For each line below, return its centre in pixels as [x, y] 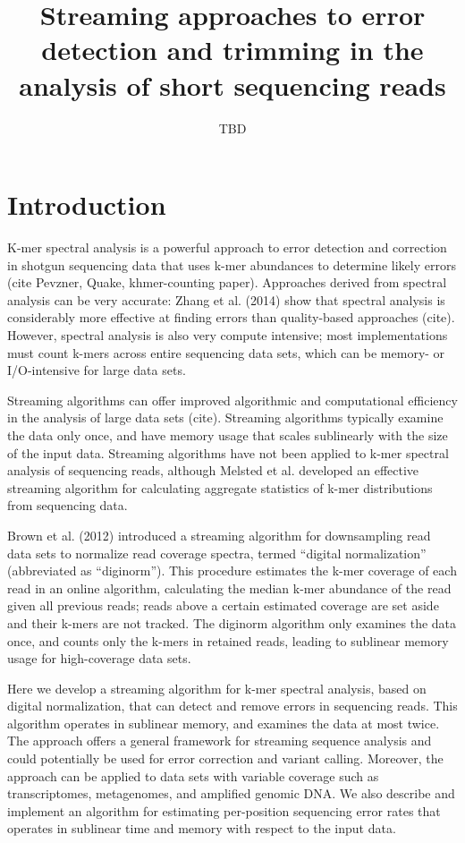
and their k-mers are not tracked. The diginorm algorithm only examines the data [232, 622]
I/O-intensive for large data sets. [97, 370]
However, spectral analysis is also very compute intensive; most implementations [228, 335]
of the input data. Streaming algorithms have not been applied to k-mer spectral [228, 452]
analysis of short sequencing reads [232, 85]
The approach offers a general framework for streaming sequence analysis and [220, 741]
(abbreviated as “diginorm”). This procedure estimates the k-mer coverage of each [232, 571]
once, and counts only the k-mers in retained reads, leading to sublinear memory [228, 640]
